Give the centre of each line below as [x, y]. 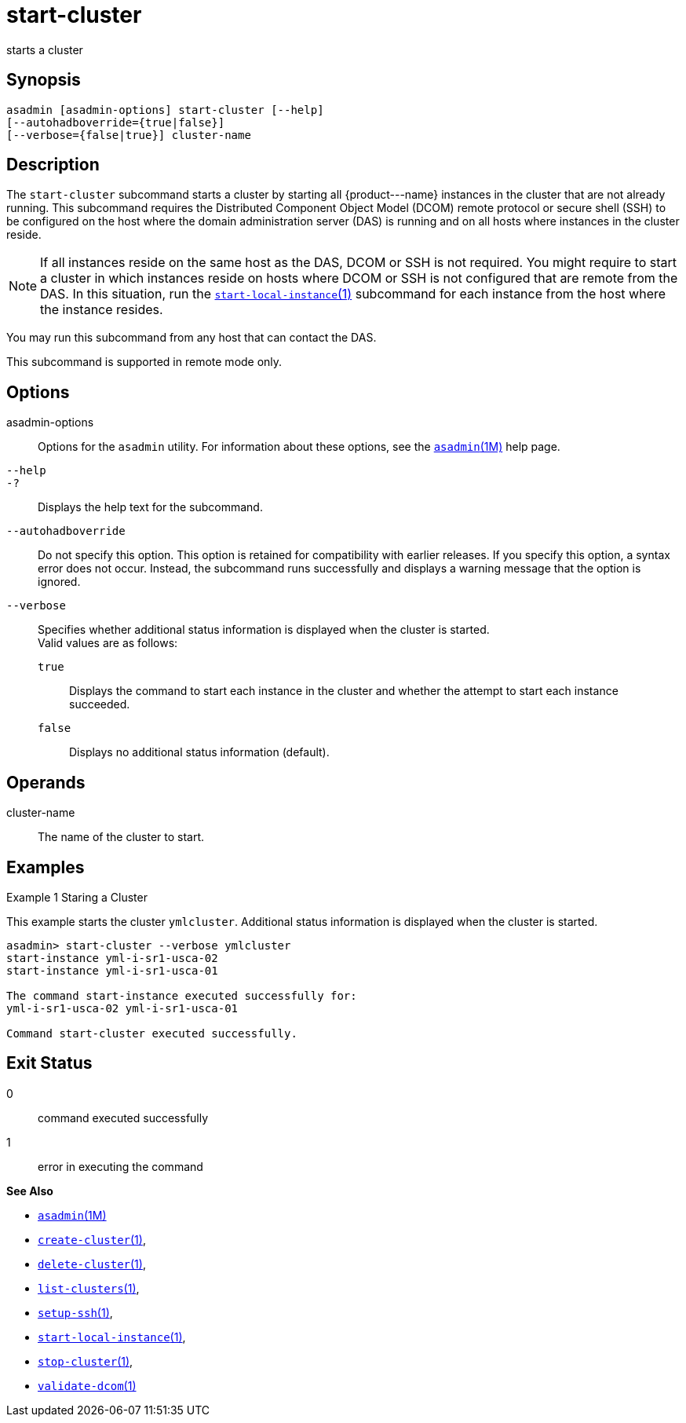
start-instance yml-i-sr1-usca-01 [112, 970]
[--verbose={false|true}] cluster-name [129, 135]
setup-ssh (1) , [75, 1312]
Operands [46, 782]
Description [53, 165]
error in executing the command [120, 1166]
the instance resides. [102, 310]
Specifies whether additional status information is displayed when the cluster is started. [264, 630]
